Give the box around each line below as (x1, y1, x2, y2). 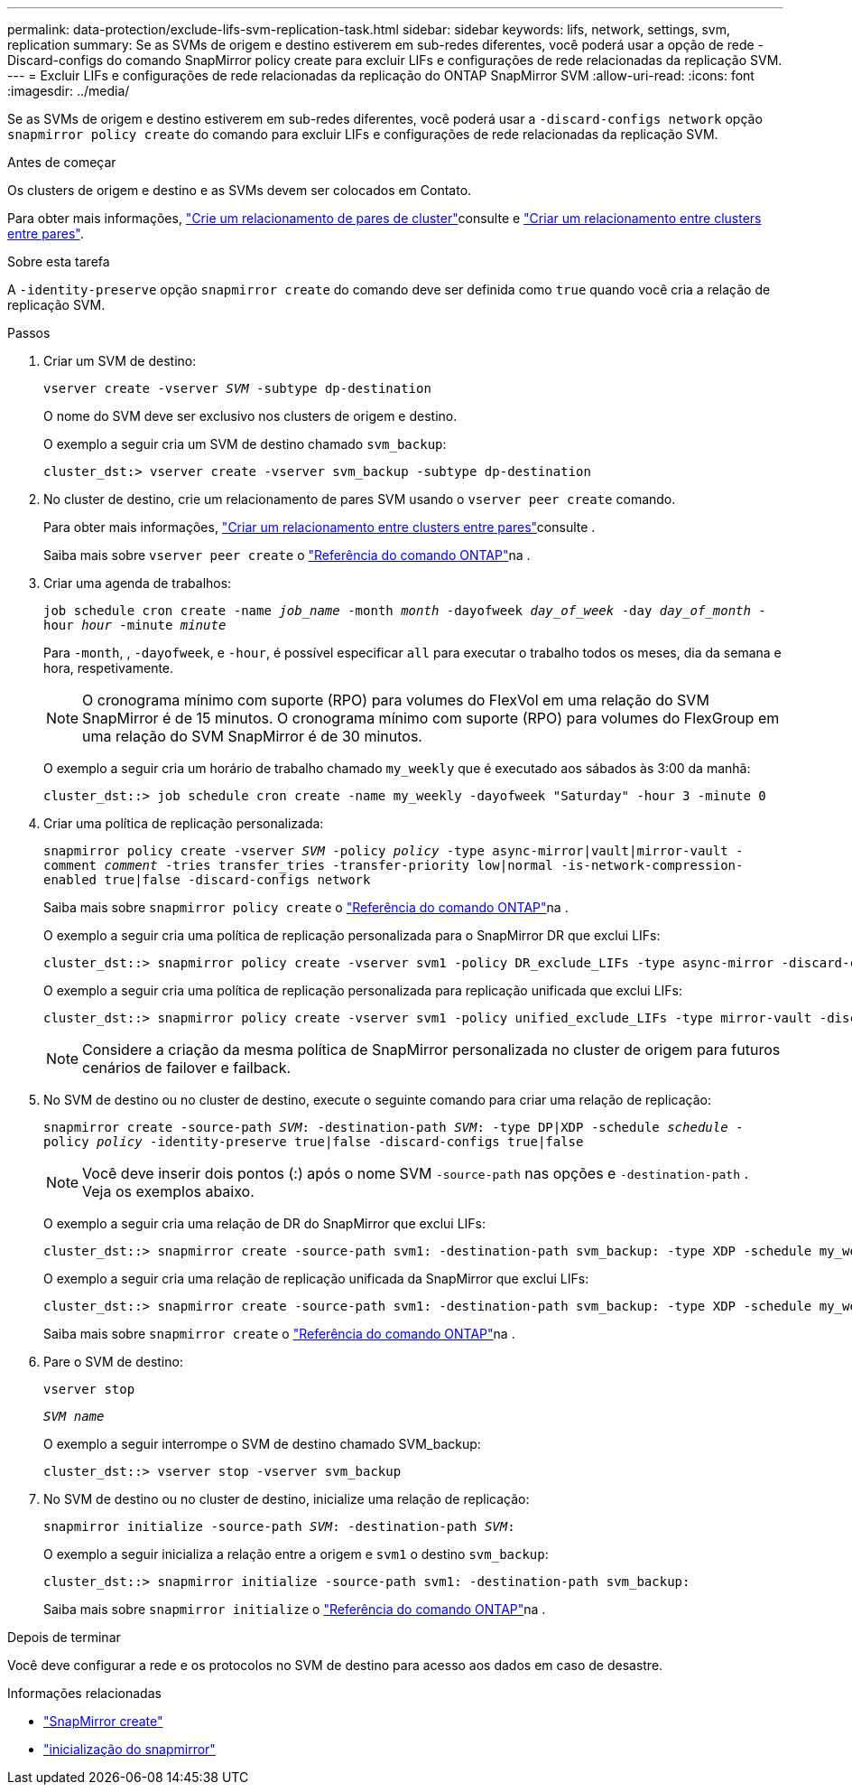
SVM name (43, 1409, 105, 1423)
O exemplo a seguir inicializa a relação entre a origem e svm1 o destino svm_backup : (43, 1546, 549, 1562)
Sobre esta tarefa (7, 254, 110, 269)
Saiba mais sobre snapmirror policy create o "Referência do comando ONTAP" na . (43, 900, 569, 915)
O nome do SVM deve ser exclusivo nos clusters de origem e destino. (43, 408, 458, 424)
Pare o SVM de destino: (43, 1354, 183, 1369)
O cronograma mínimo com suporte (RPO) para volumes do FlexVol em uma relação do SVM (82, 691, 709, 709)
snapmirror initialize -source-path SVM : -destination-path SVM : (43, 1519, 515, 1534)
